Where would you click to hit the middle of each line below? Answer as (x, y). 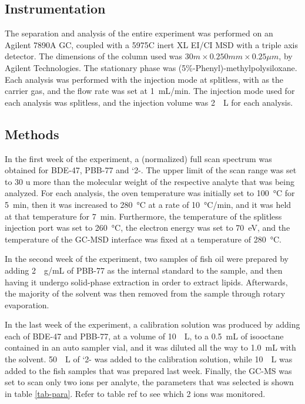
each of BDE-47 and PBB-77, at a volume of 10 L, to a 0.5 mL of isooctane (144, 336)
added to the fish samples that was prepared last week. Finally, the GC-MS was (148, 370)
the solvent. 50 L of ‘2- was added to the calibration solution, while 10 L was (149, 359)
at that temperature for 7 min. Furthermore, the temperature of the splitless (143, 216)
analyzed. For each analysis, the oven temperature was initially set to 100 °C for (150, 193)
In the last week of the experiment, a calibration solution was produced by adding (152, 324)
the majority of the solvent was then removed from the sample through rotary (145, 293)
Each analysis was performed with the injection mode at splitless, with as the (144, 79)
